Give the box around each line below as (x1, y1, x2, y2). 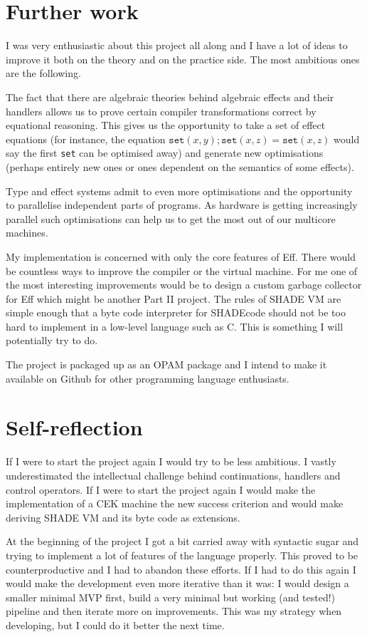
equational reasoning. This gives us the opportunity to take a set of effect (6, 118, 326, 133)
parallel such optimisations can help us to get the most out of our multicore (6, 211, 336, 226)
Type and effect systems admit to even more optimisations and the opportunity (6, 183, 353, 198)
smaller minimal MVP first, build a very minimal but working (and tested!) (6, 589, 336, 604)
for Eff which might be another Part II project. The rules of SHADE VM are (6, 291, 341, 306)
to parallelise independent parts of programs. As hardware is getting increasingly (6, 197, 358, 212)
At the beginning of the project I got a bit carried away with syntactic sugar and (6, 534, 359, 549)
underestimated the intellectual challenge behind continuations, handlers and (6, 467, 341, 482)
